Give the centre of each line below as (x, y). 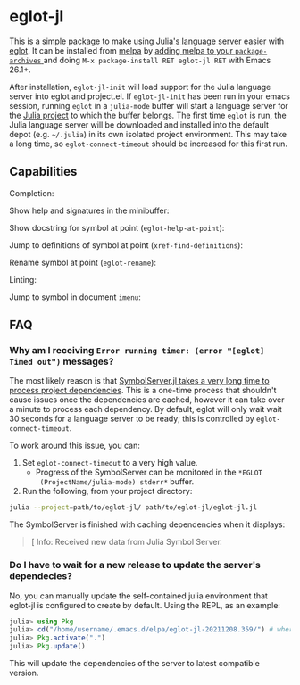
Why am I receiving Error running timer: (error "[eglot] (137, 351)
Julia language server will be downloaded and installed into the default (139, 124)
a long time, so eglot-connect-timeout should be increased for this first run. (149, 144)
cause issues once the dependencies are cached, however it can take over (147, 400)
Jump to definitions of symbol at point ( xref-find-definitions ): (126, 245)
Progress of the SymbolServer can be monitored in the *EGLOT (149, 472)
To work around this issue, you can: (75, 446)
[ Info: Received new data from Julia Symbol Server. (127, 542)
